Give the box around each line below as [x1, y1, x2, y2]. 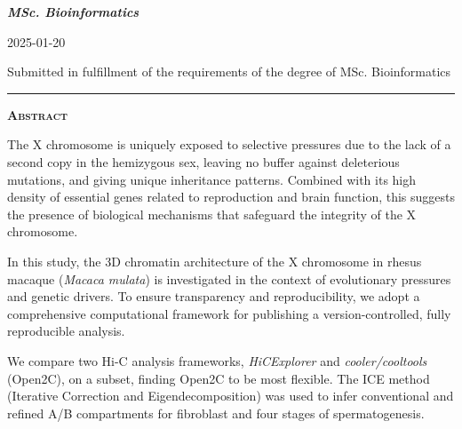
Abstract [7, 105, 68, 123]
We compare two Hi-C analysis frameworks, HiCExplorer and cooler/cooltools [7, 351, 427, 369]
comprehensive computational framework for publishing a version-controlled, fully [7, 304, 451, 322]
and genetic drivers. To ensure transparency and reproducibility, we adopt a [7, 287, 420, 306]
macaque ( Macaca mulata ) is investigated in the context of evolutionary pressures [7, 269, 451, 288]
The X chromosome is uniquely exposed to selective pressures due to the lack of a [7, 135, 451, 154]
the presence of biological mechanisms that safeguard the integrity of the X [7, 204, 417, 223]
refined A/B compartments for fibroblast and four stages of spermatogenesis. [7, 403, 425, 422]
